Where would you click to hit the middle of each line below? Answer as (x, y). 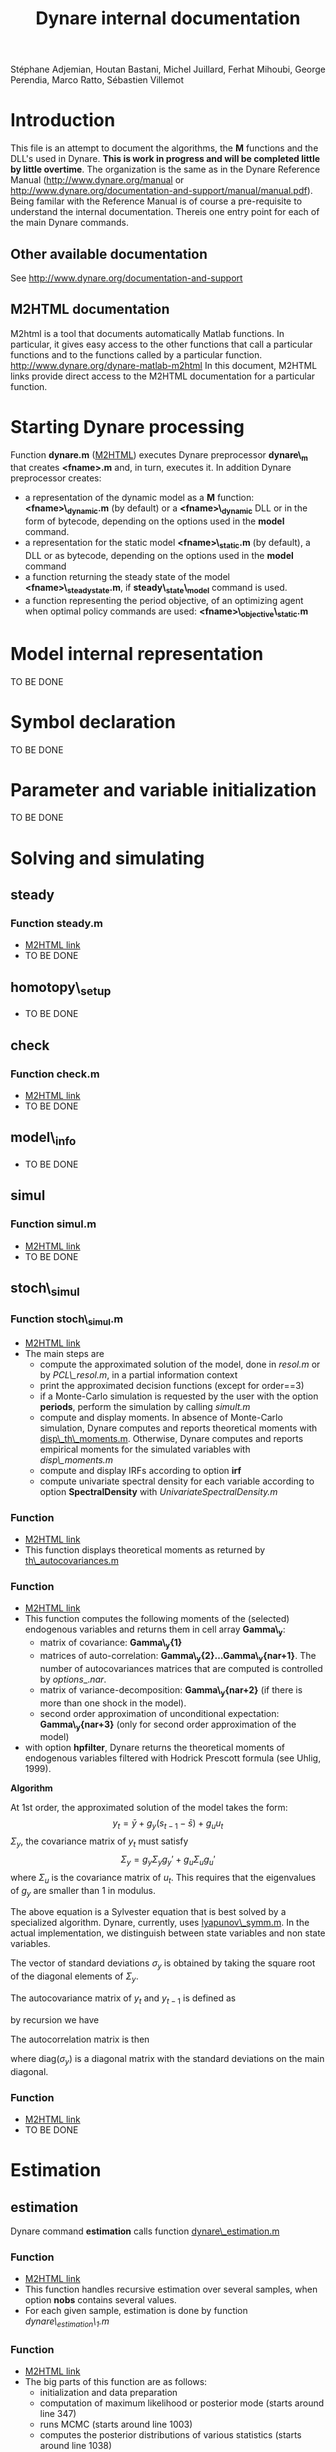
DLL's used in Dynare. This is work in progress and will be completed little (165, 159)
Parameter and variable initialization (163, 789)
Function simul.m (53, 1224)
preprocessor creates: (56, 478)
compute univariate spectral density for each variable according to (177, 1481)
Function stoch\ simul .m (67, 1320)
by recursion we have (55, 2019)
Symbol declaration (93, 721)
